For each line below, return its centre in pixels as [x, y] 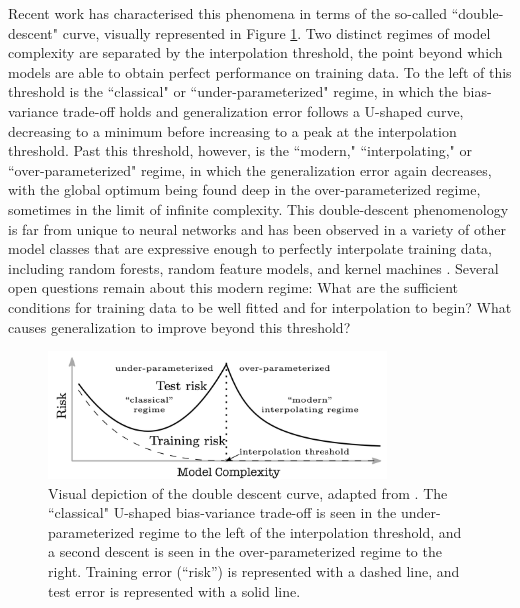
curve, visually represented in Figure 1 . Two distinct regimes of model [276, 32]
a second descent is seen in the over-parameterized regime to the [245, 551]
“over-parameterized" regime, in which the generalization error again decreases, [250, 169]
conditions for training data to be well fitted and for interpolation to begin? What [260, 306]
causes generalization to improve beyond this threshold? [179, 326]
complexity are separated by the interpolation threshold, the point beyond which [255, 52]
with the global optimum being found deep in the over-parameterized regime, [244, 189]
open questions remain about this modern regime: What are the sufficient [233, 287]
